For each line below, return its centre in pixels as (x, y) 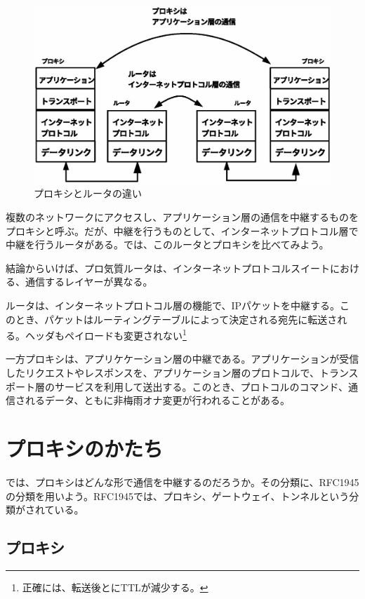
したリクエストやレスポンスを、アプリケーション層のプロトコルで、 (162, 372)
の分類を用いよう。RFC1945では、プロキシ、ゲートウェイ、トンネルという (178, 496)
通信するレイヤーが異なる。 (89, 282)
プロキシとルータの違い (88, 193)
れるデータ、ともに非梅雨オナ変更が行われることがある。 (157, 400)
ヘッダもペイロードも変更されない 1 (106, 334)
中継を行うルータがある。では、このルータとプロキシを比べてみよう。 (167, 244)
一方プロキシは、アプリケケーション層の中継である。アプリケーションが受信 (182, 359)
